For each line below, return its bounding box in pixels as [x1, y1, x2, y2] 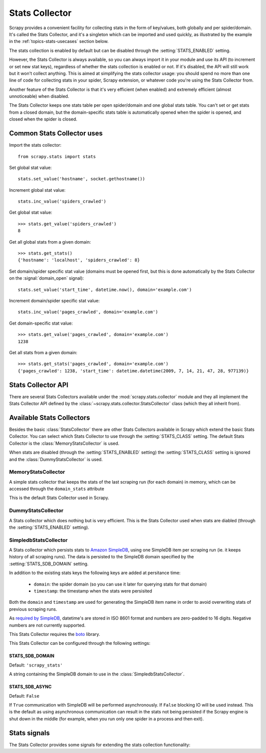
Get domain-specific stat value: [9, 320, 73, 326]
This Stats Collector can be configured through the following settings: [9, 640, 151, 646]
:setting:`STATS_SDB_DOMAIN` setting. [9, 561, 89, 567]
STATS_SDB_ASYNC [9, 684, 52, 690]
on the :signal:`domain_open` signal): [9, 275, 84, 281]
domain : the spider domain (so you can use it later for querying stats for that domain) [33, 581, 207, 587]
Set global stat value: [9, 165, 52, 170]
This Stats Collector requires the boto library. [9, 631, 100, 637]
